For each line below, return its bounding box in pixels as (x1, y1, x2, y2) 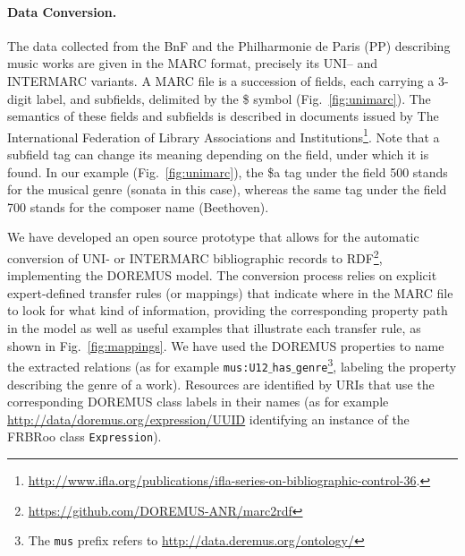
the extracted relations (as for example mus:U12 (7, 356, 268, 375)
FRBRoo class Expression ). (7, 427, 162, 446)
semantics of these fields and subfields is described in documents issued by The (7, 107, 439, 125)
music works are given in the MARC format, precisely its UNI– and (7, 54, 378, 73)
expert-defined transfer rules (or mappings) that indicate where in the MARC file (7, 283, 453, 302)
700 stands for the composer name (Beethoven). (7, 197, 269, 216)
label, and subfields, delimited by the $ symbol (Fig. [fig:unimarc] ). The (36, 89, 431, 107)
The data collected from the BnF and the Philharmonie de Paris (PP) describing (7, 36, 451, 55)
